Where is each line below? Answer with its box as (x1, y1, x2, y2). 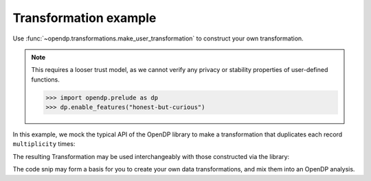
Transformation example (12, 10, 157, 25)
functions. (31, 75, 60, 84)
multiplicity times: (12, 140, 76, 148)
